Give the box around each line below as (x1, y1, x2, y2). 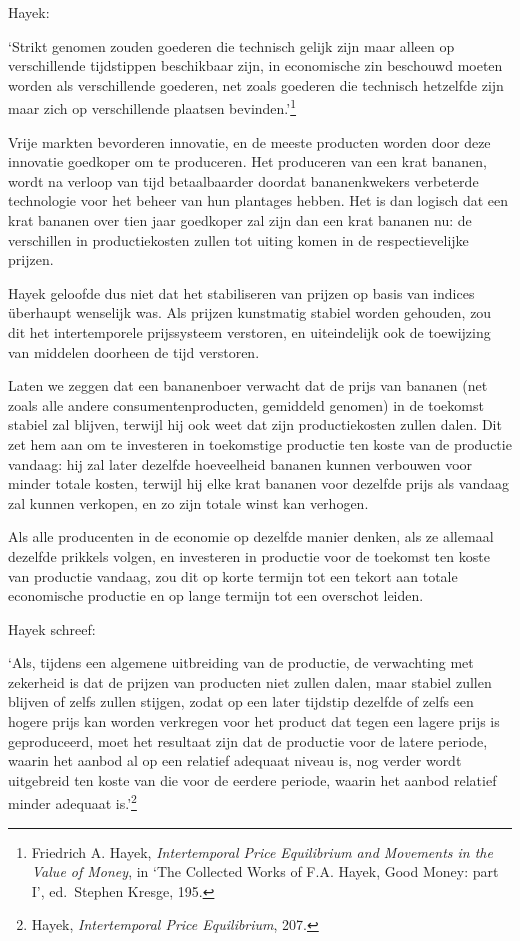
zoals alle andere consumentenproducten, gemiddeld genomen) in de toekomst (8, 394, 484, 415)
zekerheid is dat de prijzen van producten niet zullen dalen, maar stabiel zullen (8, 671, 492, 692)
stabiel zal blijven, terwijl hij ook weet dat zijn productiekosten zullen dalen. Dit (8, 414, 502, 435)
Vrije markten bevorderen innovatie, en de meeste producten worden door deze (8, 131, 491, 152)
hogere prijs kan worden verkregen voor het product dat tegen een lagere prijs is (8, 711, 500, 732)
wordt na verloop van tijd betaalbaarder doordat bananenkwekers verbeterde (8, 170, 479, 191)
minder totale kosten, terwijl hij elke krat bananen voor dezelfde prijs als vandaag (8, 473, 509, 494)
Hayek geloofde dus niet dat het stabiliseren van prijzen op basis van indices (8, 282, 475, 303)
